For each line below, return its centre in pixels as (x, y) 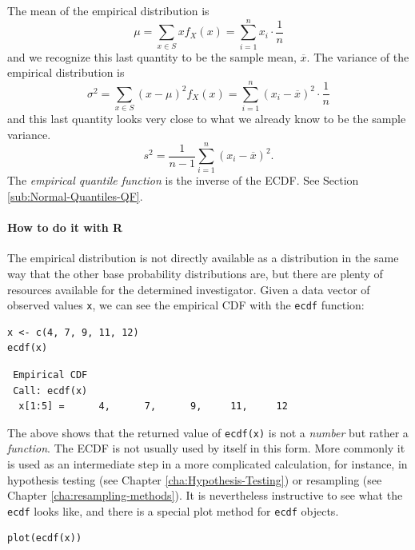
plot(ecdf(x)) (45, 538)
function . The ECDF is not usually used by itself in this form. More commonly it (206, 448)
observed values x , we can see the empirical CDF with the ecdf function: (186, 305)
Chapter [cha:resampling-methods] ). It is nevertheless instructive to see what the (205, 495)
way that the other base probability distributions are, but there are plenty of (195, 273)
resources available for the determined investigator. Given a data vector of (189, 289)
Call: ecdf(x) (50, 391)
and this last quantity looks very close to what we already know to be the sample (207, 119)
